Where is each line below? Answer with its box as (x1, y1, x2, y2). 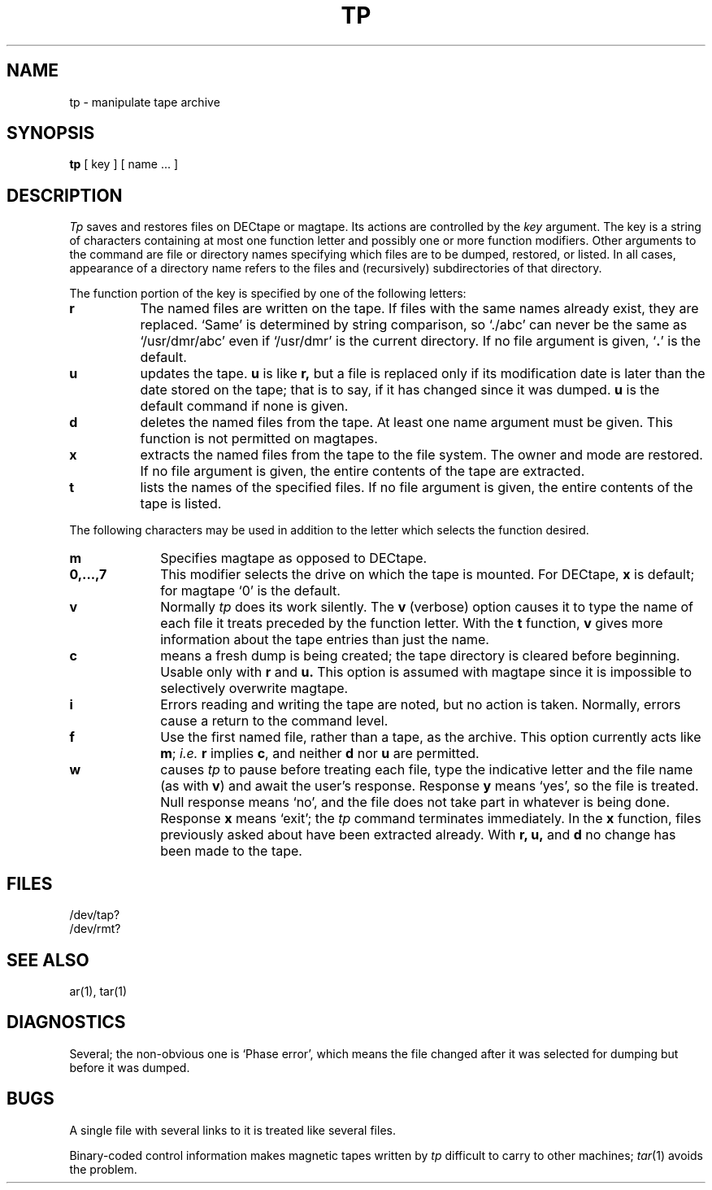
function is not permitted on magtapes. (140, 430, 378, 447)
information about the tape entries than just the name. (160, 631, 489, 648)
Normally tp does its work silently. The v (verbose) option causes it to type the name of (160, 599, 693, 616)
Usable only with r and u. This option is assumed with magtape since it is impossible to (160, 664, 692, 681)
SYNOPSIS (7, 123, 95, 144)
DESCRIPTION (7, 185, 123, 206)
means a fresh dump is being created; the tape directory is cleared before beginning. (160, 647, 680, 665)
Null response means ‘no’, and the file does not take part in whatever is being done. (160, 794, 671, 811)
